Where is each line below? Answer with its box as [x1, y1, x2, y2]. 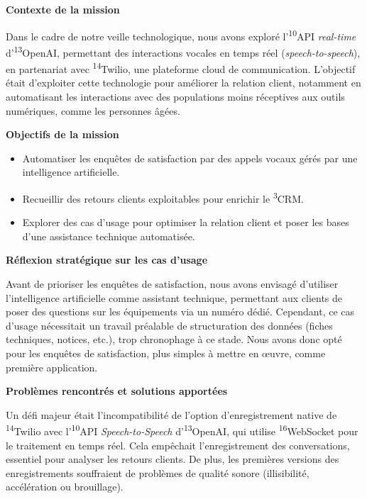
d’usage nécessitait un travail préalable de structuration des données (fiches [6, 318, 333, 332]
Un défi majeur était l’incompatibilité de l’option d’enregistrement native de [6, 407, 337, 422]
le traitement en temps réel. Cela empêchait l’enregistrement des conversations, [6, 437, 350, 452]
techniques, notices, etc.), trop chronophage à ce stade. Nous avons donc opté [6, 332, 342, 347]
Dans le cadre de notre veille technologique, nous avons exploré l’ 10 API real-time [6, 26, 356, 43]
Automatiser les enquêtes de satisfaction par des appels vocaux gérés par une [22, 150, 358, 165]
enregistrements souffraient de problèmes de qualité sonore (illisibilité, [6, 465, 310, 480]
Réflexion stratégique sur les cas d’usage [6, 252, 208, 267]
